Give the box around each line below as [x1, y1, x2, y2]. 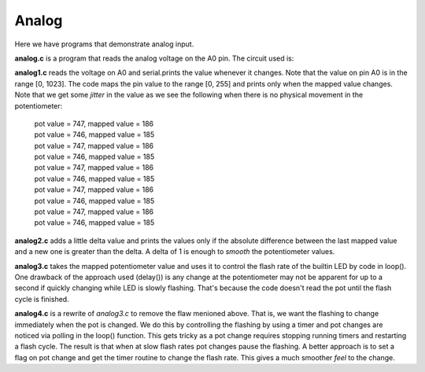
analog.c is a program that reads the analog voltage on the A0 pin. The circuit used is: [14, 53, 294, 63]
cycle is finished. [14, 294, 70, 304]
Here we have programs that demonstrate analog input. [14, 39, 194, 49]
